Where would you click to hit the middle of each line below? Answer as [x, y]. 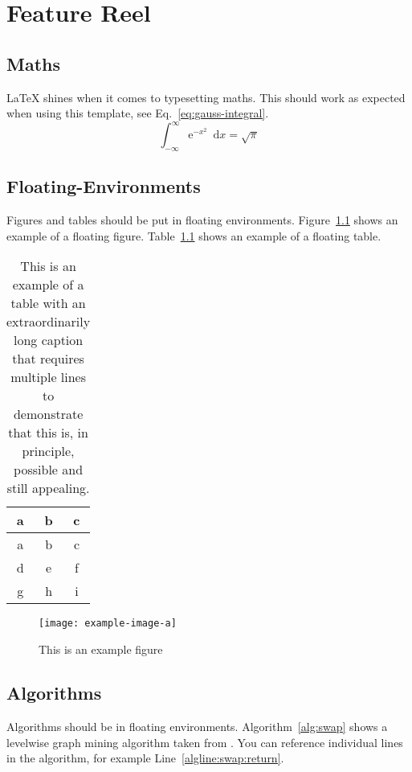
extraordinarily [49, 322]
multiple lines [49, 377]
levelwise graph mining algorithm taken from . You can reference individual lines [205, 742]
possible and [49, 470]
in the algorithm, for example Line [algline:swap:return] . [145, 758]
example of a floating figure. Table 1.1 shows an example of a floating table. [194, 235]
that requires [48, 359]
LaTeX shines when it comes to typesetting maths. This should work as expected [206, 97]
